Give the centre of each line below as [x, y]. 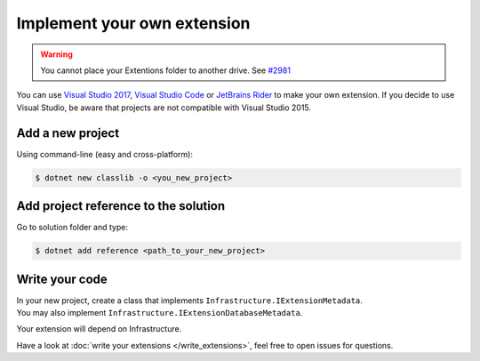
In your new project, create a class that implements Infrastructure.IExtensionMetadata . [190, 300]
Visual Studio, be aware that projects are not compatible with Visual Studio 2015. [164, 108]
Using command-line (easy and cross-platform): [104, 154]
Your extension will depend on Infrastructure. [99, 329]
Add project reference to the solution [121, 206]
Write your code [62, 279]
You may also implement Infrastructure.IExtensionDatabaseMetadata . [160, 312]
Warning [56, 54]
